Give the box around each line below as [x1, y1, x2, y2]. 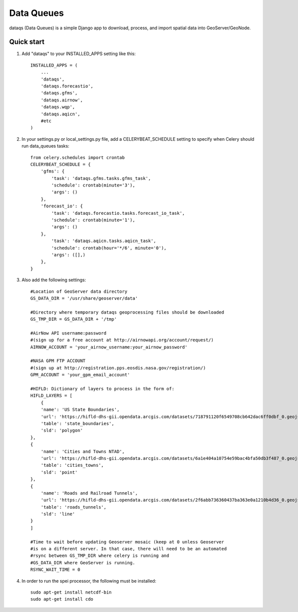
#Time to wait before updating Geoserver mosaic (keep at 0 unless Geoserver [30, 539, 224, 544]
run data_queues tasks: [21, 143, 70, 149]
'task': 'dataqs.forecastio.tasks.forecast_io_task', [51, 210, 185, 216]
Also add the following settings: [21, 277, 86, 283]
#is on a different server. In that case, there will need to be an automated [30, 546, 227, 552]
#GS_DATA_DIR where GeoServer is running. [30, 560, 136, 565]
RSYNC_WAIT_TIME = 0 [30, 567, 80, 573]
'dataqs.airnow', [40, 97, 83, 103]
